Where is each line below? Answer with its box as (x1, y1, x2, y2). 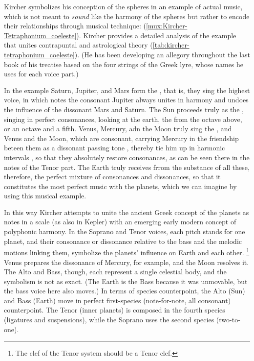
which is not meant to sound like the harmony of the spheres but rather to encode (4, 11, 250, 21)
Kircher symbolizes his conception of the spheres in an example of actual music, (4, 1, 243, 11)
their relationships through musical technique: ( (4, 21, 146, 31)
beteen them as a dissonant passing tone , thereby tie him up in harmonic (4, 143, 225, 153)
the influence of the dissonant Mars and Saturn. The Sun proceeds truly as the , (4, 104, 244, 114)
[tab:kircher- (152, 40, 190, 50)
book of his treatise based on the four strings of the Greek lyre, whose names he (4, 59, 244, 69)
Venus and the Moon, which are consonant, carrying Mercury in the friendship (4, 133, 239, 143)
